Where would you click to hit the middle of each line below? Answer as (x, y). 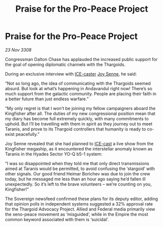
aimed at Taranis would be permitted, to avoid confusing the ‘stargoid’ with (80, 169)
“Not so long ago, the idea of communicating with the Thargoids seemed (78, 83)
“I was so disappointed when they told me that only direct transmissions (77, 163)
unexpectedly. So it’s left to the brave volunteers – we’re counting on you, (78, 184)
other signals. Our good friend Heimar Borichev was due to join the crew (78, 173)
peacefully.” (27, 134)
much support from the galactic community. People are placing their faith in (81, 94)
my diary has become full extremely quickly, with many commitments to (77, 118)
